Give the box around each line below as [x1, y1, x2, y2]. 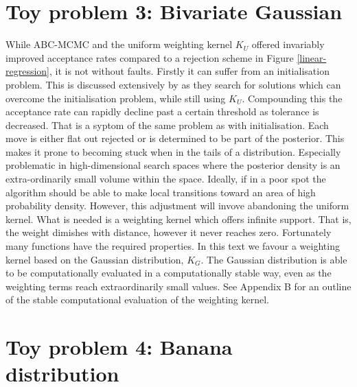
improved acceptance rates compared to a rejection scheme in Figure [5, 50, 294, 64]
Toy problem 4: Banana [5, 333, 233, 361]
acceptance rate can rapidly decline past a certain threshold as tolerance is [5, 104, 319, 119]
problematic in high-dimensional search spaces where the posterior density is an [5, 158, 341, 172]
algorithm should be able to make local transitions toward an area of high [5, 185, 316, 199]
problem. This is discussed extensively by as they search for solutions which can [5, 77, 341, 91]
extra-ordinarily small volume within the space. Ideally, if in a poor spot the [5, 172, 326, 186]
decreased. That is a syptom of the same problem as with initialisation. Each [5, 117, 329, 132]
